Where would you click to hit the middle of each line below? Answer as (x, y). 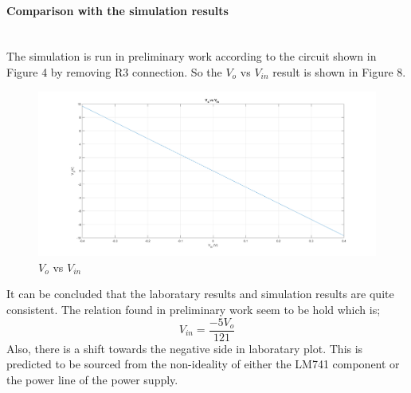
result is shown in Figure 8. (339, 71)
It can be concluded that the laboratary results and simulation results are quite (200, 294)
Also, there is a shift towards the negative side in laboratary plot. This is (185, 348)
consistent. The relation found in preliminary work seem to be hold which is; (194, 309)
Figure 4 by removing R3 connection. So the (114, 71)
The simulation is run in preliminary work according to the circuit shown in (192, 56)
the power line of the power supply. (92, 379)
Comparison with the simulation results (117, 10)
